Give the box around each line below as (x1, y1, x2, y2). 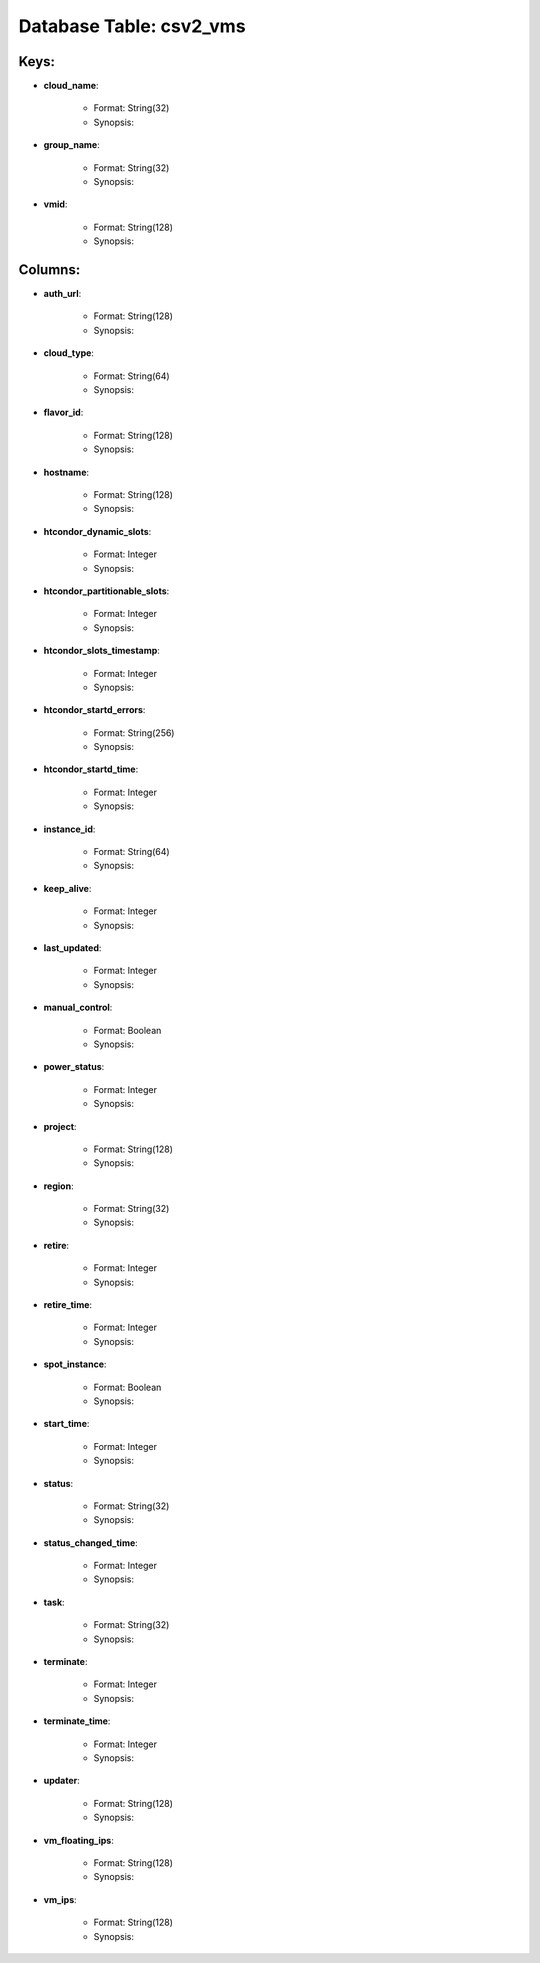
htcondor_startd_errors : (43, 704, 146, 716)
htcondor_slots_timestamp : (43, 645, 160, 657)
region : (43, 1180, 74, 1192)
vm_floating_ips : (43, 1834, 114, 1846)
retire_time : (43, 1299, 93, 1311)
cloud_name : (43, 80, 99, 92)
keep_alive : (43, 882, 92, 894)
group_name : (43, 139, 100, 151)
